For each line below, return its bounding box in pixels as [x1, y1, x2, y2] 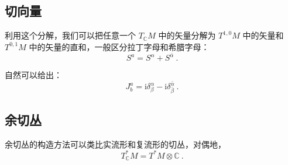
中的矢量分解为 [158, 29, 216, 41]
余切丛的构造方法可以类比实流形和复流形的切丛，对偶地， [5, 138, 226, 150]
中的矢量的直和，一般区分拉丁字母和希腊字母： [29, 40, 210, 52]
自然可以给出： [5, 69, 62, 81]
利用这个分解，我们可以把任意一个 [5, 29, 136, 41]
